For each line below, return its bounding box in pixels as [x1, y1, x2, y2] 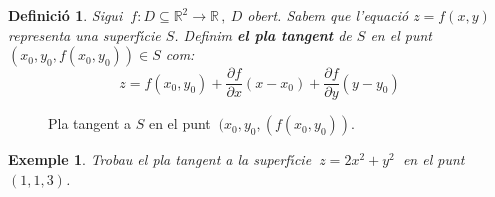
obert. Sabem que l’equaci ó [247, 5, 409, 25]
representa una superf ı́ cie [8, 24, 161, 45]
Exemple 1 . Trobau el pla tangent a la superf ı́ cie [8, 149, 312, 170]
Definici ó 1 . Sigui [8, 5, 123, 25]
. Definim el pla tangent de [174, 24, 352, 45]
